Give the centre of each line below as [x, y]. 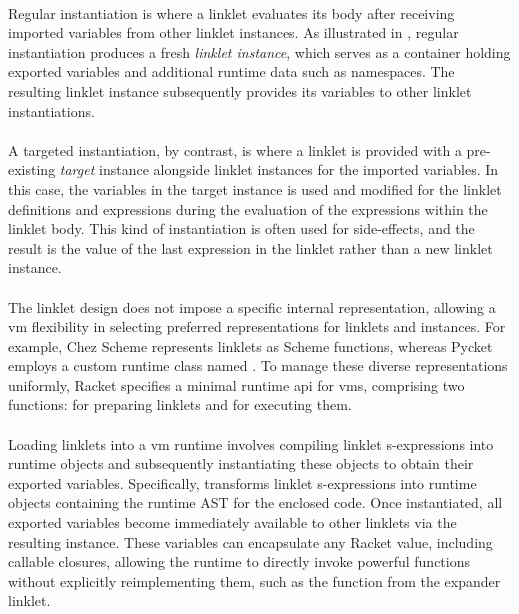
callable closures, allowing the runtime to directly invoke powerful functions [239, 561]
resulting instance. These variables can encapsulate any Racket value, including [250, 541]
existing [32, 169]
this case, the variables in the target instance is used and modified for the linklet [255, 188]
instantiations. [51, 110]
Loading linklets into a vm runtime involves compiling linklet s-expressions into [251, 443]
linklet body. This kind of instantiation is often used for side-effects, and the [241, 228]
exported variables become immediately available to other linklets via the [232, 522]
